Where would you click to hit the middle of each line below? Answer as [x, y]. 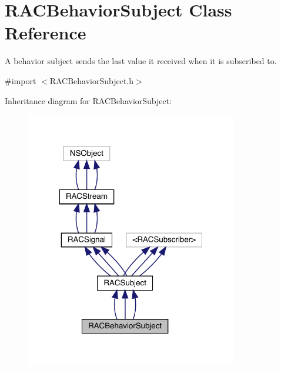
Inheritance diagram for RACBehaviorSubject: [88, 100]
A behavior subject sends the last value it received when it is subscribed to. [141, 61]
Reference [46, 33]
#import [21, 80]
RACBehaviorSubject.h [92, 80]
